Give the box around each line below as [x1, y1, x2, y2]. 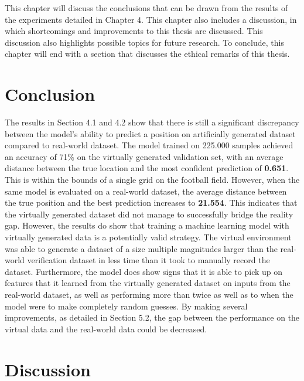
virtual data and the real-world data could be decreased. [5, 322, 207, 335]
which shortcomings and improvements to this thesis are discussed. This [5, 25, 263, 37]
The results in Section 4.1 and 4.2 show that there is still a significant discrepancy [5, 116, 299, 128]
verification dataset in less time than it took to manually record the [27, 254, 270, 266]
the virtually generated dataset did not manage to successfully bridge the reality [5, 207, 293, 220]
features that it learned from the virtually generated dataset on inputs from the [5, 277, 291, 289]
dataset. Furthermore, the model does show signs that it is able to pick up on [5, 265, 283, 277]
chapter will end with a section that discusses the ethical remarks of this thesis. [5, 47, 290, 60]
